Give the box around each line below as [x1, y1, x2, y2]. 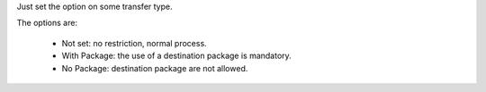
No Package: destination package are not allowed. [61, 63, 248, 73]
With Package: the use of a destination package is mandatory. [61, 50, 292, 62]
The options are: [16, 18, 78, 29]
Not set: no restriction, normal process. [61, 38, 207, 48]
